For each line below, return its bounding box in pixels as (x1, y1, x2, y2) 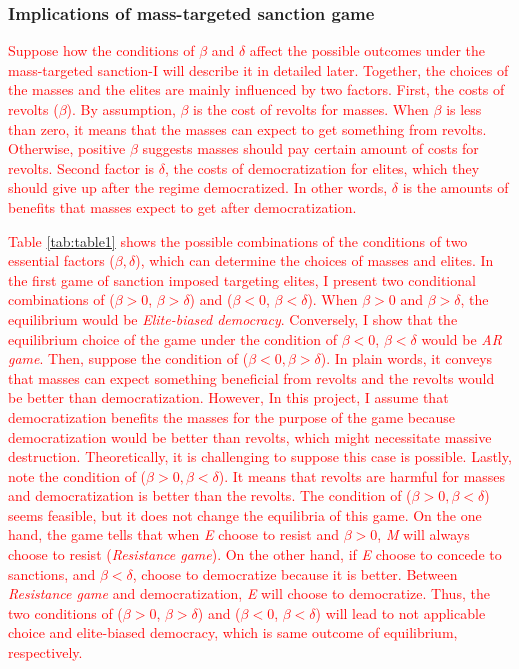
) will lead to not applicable (315, 602, 486, 623)
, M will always (377, 524, 470, 545)
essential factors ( (8, 250, 115, 271)
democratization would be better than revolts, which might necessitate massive (8, 426, 492, 447)
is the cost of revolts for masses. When (193, 99, 429, 119)
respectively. (8, 642, 83, 663)
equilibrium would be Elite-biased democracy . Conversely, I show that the (8, 308, 458, 329)
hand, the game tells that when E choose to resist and (8, 524, 340, 545)
